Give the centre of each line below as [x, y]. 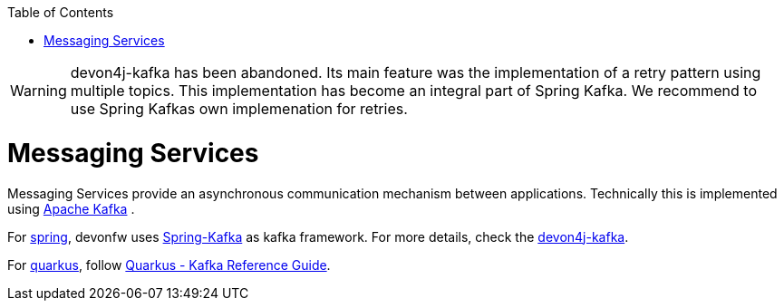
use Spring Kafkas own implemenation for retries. [239, 109]
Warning [39, 91]
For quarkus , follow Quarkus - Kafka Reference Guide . [169, 265]
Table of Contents [61, 12]
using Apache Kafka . [71, 208]
